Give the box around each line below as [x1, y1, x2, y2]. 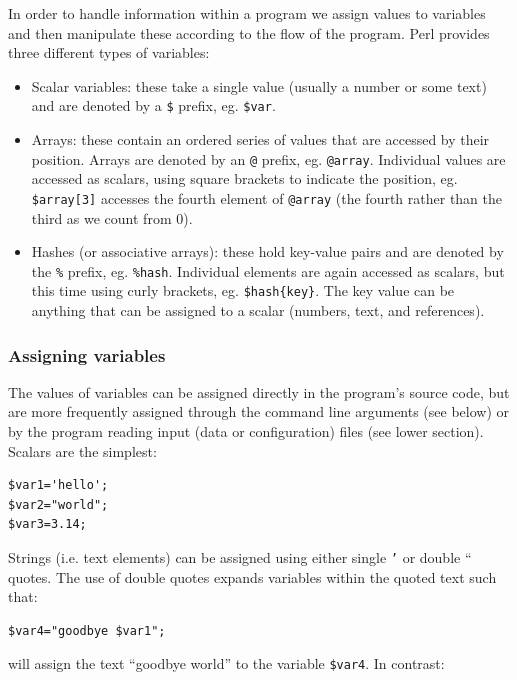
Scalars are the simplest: [8, 440, 157, 461]
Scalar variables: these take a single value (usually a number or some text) [31, 75, 487, 96]
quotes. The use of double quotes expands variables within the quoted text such [8, 566, 497, 587]
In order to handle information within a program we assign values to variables [8, 3, 486, 23]
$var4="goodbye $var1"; [8, 623, 166, 638]
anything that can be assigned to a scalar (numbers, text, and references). [31, 300, 485, 321]
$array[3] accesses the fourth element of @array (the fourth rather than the [31, 187, 503, 208]
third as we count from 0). [31, 207, 193, 228]
